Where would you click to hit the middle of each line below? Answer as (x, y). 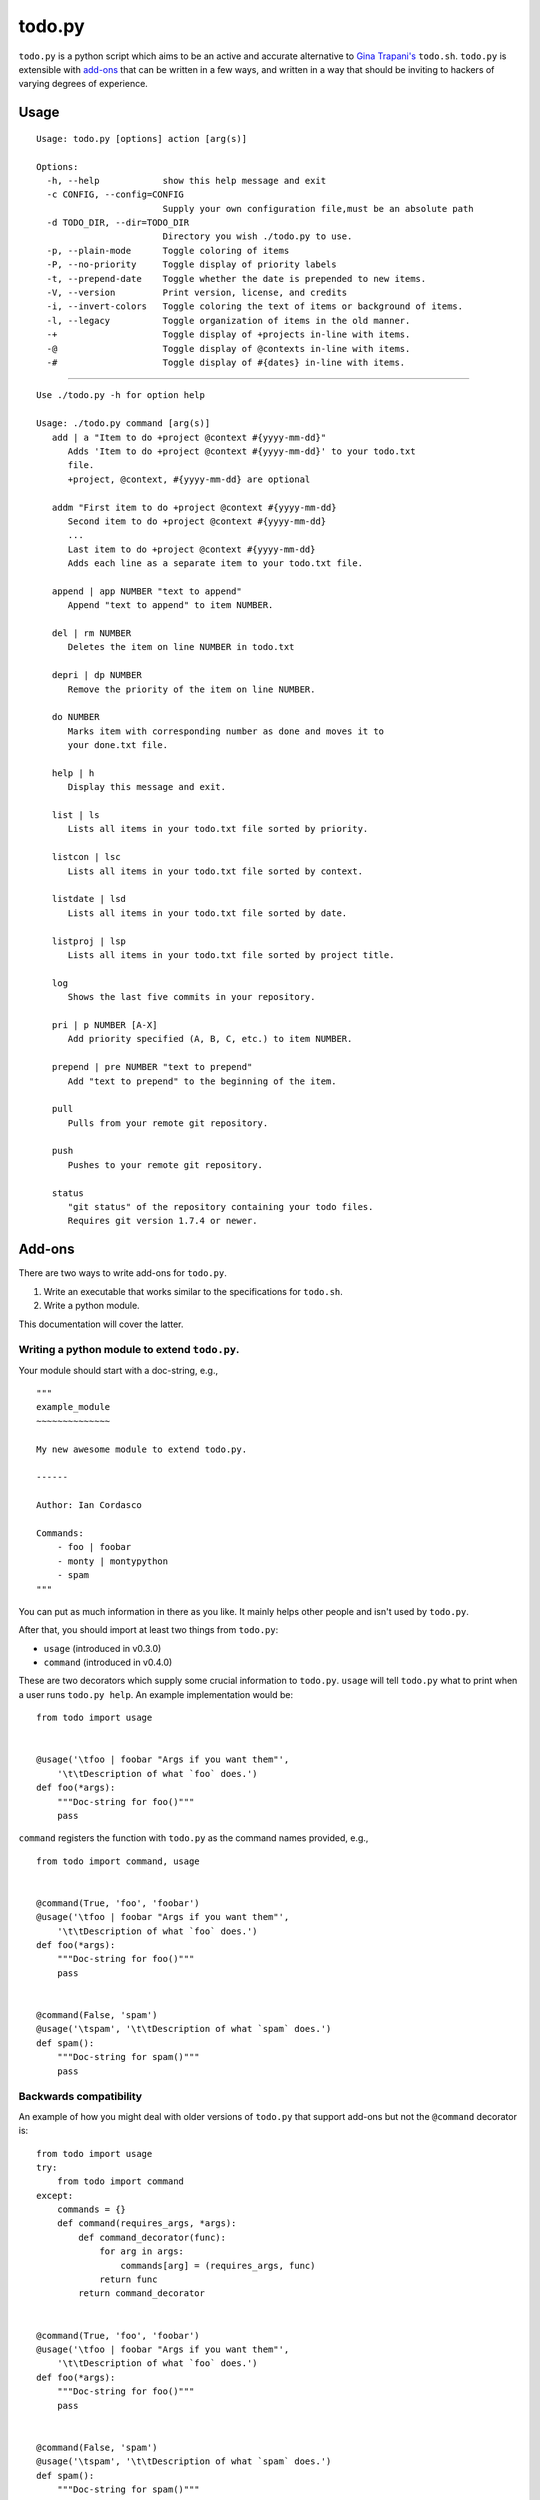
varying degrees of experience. (83, 84)
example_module (73, 1407)
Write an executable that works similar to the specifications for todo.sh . (193, 1291)
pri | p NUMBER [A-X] (104, 1024)
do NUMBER (75, 717)
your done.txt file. (118, 745)
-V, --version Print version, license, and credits (197, 293)
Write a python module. (91, 1306)
